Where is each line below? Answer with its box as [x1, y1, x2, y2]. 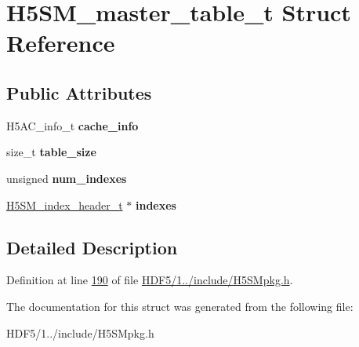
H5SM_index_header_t [6, 196, 123, 213]
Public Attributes [6, 80, 152, 104]
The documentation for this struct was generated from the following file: [6, 298, 354, 314]
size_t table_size [6, 144, 96, 160]
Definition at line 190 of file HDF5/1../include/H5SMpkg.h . [6, 272, 293, 288]
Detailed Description [6, 235, 178, 259]
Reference [6, 27, 115, 59]
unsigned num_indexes [6, 170, 127, 186]
